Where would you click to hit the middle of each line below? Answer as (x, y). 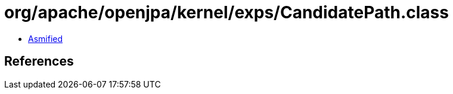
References (39, 61)
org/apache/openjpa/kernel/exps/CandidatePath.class (226, 12)
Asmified (46, 38)
